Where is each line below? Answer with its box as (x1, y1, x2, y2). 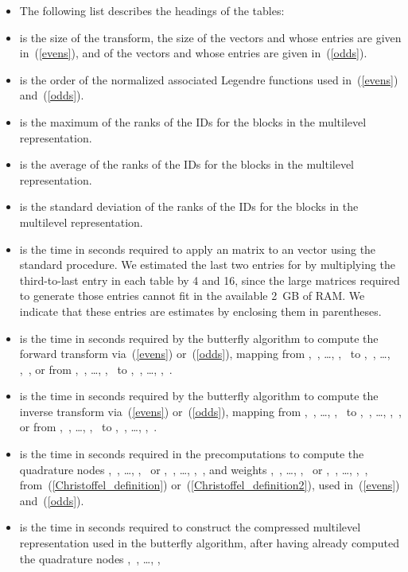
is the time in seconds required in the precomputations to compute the (19, 446, 364, 462)
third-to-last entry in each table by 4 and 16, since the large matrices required (19, 271, 400, 288)
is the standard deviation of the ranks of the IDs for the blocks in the (19, 198, 359, 215)
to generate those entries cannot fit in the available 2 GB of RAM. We (19, 287, 365, 304)
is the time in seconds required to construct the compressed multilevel (19, 519, 361, 535)
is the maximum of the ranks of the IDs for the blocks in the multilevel (19, 113, 367, 130)
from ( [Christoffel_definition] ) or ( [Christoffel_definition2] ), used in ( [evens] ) (19, 477, 400, 493)
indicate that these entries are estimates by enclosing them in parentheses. (19, 302, 382, 319)
